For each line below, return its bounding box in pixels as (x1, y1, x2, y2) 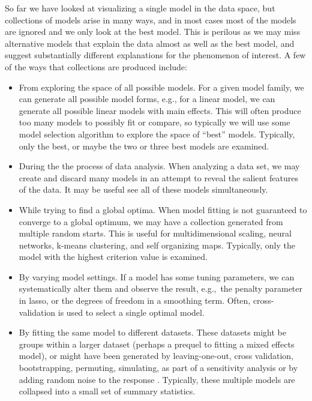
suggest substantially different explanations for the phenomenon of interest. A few (5, 49, 306, 61)
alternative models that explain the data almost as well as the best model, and (5, 37, 295, 49)
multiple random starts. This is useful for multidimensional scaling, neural (19, 227, 292, 240)
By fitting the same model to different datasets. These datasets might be (19, 326, 286, 339)
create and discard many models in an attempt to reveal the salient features (19, 171, 298, 184)
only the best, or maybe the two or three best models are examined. (19, 139, 269, 152)
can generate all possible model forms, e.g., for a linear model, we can (19, 92, 275, 105)
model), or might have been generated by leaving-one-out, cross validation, (19, 349, 294, 362)
